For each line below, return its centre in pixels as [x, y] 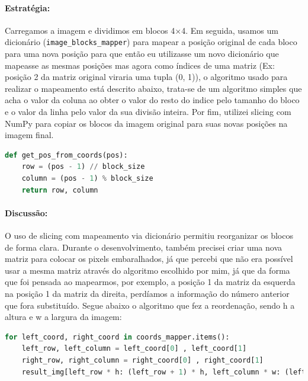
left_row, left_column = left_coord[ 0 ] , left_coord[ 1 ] [134, 349]
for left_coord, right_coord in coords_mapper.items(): [117, 337]
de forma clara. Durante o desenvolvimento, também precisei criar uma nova [143, 247]
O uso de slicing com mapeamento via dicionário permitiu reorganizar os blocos [149, 235]
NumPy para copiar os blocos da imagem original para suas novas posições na [146, 123]
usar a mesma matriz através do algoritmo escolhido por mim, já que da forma [147, 270]
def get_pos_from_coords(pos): [66, 155]
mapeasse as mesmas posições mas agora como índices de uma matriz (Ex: [140, 65]
